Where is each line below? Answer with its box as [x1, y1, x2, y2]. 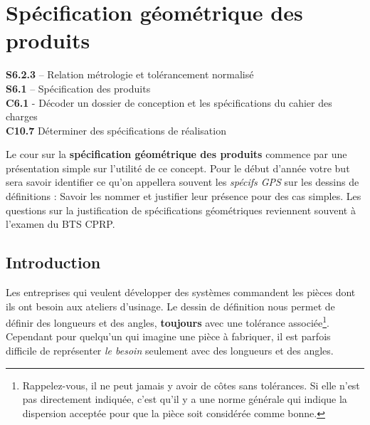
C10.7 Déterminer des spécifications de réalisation [6, 122, 226, 137]
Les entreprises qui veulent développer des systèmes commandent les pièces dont [6, 285, 356, 300]
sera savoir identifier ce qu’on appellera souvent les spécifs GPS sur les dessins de [6, 174, 359, 189]
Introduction [6, 251, 101, 273]
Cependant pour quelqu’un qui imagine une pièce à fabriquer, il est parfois [6, 329, 331, 344]
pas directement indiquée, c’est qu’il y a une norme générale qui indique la [22, 392, 347, 406]
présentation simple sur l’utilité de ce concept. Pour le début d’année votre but [6, 160, 350, 175]
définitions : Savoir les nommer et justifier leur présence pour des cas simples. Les [6, 189, 361, 204]
